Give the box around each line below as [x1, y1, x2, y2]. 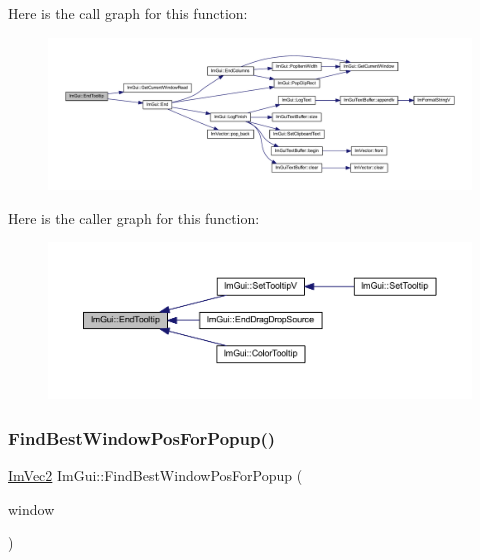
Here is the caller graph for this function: [8, 207, 260, 228]
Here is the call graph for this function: [8, 3, 248, 23]
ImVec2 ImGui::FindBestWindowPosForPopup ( [8, 465, 303, 486]
